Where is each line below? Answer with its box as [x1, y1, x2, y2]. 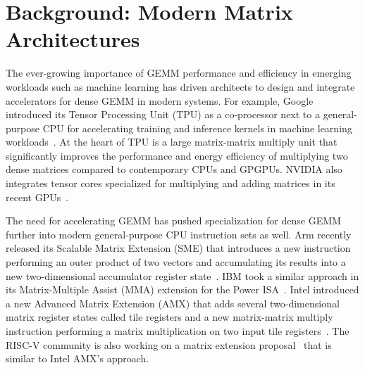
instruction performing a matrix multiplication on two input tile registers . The [6, 324, 349, 338]
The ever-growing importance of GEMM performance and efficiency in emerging [6, 65, 352, 80]
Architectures [6, 25, 140, 53]
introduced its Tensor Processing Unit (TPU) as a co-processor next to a [6, 107, 320, 122]
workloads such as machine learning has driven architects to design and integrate [6, 79, 355, 94]
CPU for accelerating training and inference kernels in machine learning [42, 120, 352, 135]
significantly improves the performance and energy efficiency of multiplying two [6, 148, 348, 162]
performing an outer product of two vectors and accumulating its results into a [6, 255, 346, 269]
